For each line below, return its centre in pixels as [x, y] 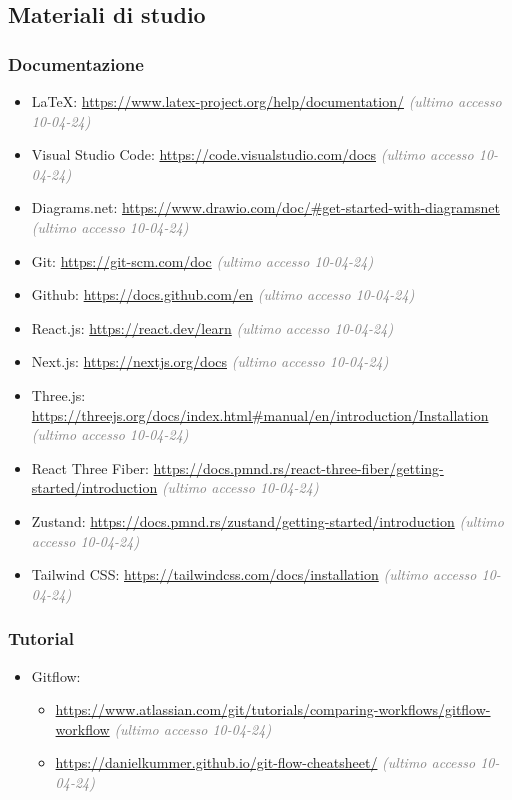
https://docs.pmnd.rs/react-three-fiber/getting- [298, 467]
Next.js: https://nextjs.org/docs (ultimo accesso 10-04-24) [210, 361]
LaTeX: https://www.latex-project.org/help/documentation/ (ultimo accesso [266, 101]
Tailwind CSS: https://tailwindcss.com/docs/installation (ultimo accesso [254, 574]
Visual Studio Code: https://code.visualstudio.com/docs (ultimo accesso [252, 154]
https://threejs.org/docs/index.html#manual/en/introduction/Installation [260, 414]
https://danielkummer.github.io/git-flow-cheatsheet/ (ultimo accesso [265, 762]
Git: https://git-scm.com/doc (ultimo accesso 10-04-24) [202, 260]
